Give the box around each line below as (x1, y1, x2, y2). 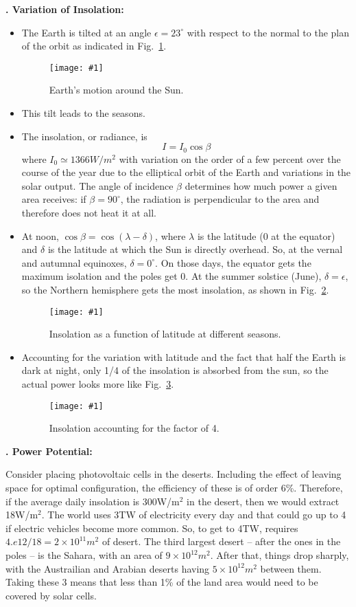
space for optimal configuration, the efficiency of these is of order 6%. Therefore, (5, 481, 343, 495)
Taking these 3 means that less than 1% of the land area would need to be (5, 575, 318, 589)
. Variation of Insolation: (5, 2, 124, 16)
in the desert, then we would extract (187, 494, 340, 508)
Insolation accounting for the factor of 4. (49, 421, 219, 435)
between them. (260, 561, 322, 575)
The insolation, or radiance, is (21, 129, 147, 143)
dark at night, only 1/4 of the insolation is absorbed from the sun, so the (21, 363, 329, 377)
